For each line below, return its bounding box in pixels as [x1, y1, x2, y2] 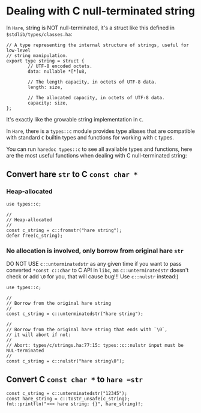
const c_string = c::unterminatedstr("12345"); [6, 390, 128, 396]
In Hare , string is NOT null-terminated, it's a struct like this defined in [6, 24, 175, 31]
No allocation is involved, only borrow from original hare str [6, 246, 184, 255]
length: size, [28, 84, 63, 90]
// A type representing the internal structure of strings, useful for [6, 42, 189, 48]
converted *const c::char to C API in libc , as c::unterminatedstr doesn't [6, 266, 189, 274]
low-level [6, 47, 31, 54]
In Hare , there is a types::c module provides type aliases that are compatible [6, 127, 195, 135]
